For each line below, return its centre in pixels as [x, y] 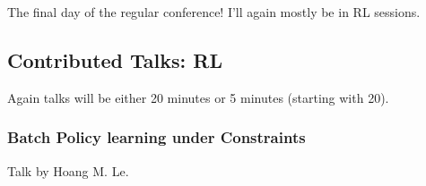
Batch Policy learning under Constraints [156, 137]
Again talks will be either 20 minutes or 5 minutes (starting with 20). [198, 97]
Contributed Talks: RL [115, 59]
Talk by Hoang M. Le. [68, 170]
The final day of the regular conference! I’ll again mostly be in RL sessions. [214, 12]
